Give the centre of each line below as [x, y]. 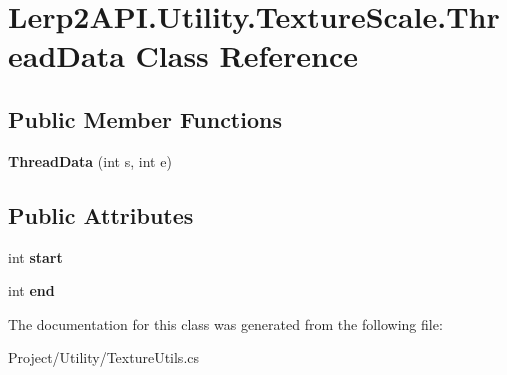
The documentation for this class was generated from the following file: [225, 323]
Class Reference [247, 55]
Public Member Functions [145, 118]
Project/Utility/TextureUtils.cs [104, 357]
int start [35, 256]
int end [31, 290]
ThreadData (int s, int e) [90, 160]
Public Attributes [101, 214]
